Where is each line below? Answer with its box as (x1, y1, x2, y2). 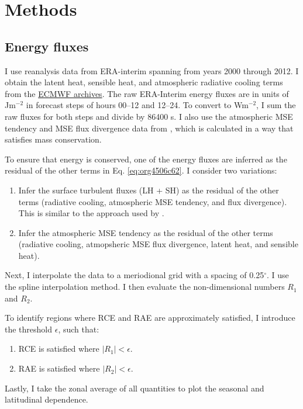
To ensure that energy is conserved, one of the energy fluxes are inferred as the (5, 152, 287, 165)
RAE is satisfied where (18, 362, 100, 375)
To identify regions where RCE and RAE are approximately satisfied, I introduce (5, 311, 295, 324)
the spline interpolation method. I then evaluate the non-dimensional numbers (5, 280, 285, 293)
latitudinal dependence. (5, 393, 88, 405)
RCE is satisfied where (18, 342, 99, 355)
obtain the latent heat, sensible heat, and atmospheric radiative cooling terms (5, 76, 283, 88)
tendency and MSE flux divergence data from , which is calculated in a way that (5, 122, 294, 134)
